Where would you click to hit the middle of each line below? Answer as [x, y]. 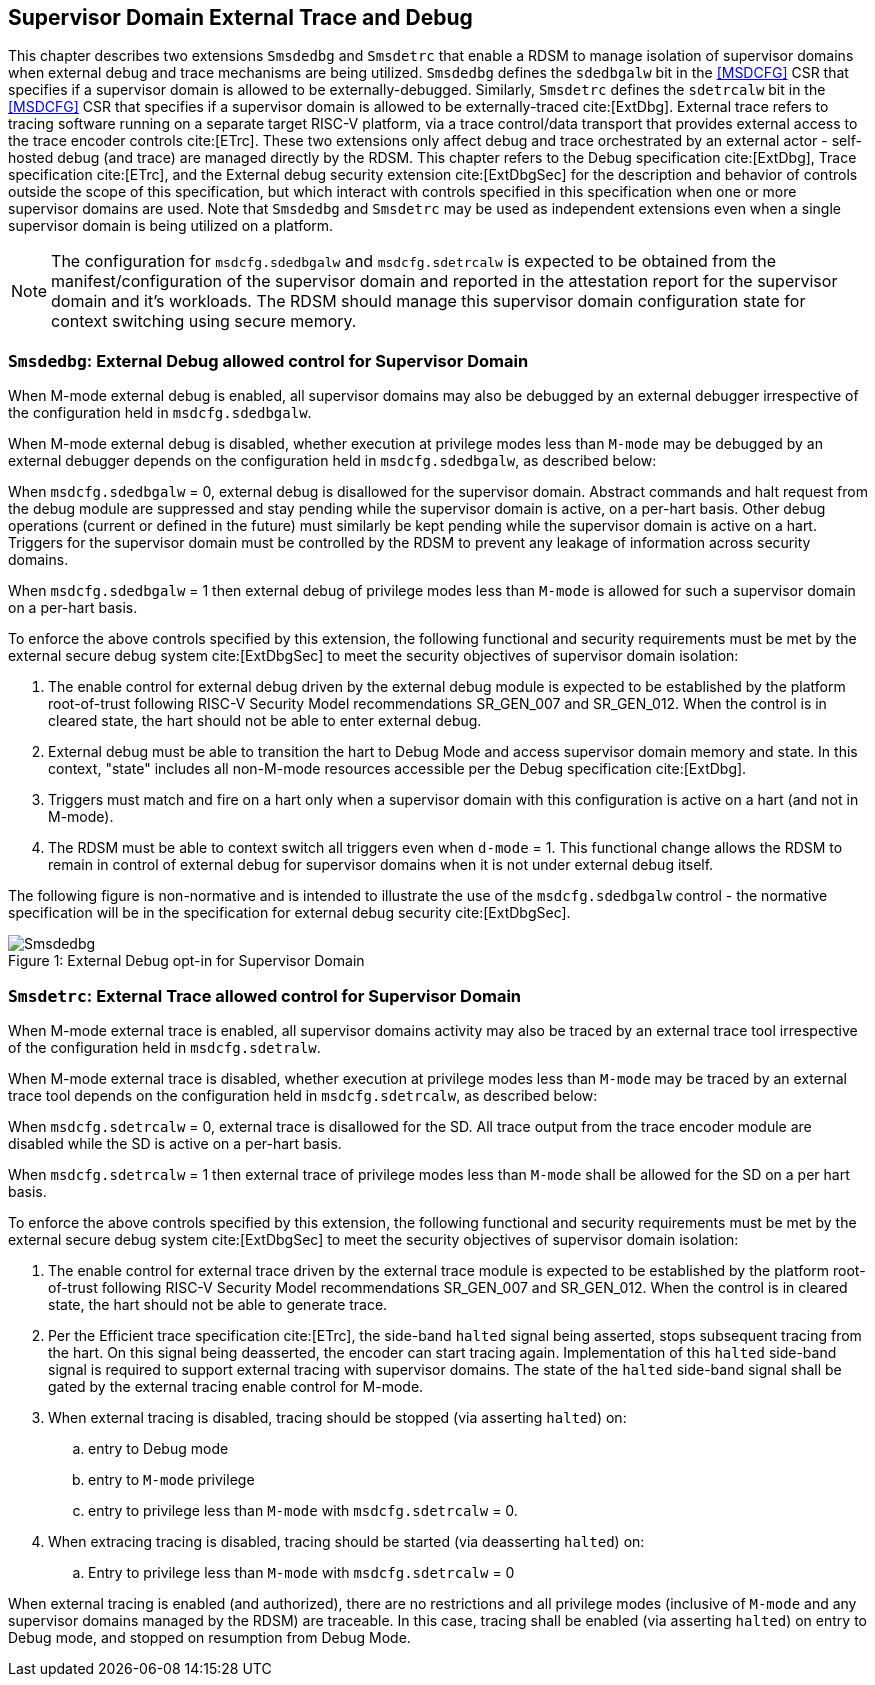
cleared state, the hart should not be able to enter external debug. [265, 721]
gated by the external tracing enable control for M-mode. [236, 1386]
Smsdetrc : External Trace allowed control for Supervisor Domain [265, 995]
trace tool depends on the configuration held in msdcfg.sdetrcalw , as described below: [303, 1095]
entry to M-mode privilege [171, 1479]
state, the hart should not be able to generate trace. [218, 1304]
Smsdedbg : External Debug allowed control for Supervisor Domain [268, 360]
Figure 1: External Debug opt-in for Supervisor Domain [186, 961]
